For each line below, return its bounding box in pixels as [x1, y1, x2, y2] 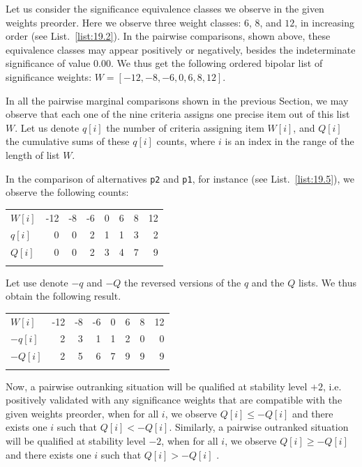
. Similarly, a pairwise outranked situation [169, 420, 349, 434]
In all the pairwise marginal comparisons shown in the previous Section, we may [6, 93, 349, 107]
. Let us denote [15, 120, 80, 135]
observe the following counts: [6, 185, 129, 199]
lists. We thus [298, 275, 356, 289]
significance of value [6, 56, 91, 70]
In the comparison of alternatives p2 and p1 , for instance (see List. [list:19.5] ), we [6, 171, 355, 185]
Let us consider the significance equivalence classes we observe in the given [6, 1, 324, 15]
